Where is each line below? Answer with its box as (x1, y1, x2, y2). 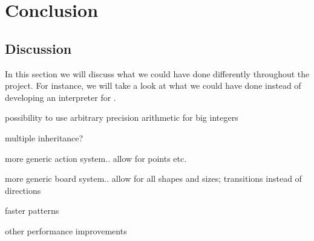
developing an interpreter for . (5, 91, 116, 103)
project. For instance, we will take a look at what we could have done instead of (5, 79, 301, 92)
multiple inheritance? (5, 131, 83, 144)
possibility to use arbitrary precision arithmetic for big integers (5, 111, 238, 124)
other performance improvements (5, 224, 127, 237)
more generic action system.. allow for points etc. (5, 152, 187, 164)
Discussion (5, 39, 72, 57)
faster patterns (5, 204, 59, 217)
